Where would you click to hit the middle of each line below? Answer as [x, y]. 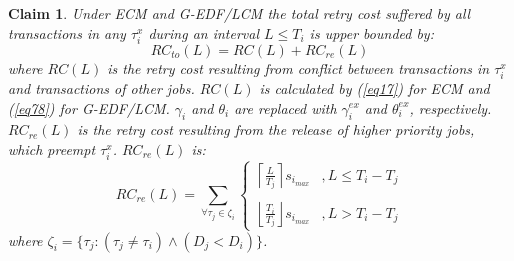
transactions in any [67, 32]
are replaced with [285, 107]
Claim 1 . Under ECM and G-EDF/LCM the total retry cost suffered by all [239, 13]
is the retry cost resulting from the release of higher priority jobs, [276, 129]
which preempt [52, 148]
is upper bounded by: [371, 32]
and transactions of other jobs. [101, 87]
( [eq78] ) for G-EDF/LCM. [89, 107]
